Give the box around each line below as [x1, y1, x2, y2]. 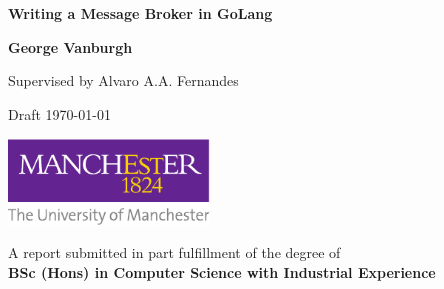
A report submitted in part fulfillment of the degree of [8, 242, 341, 263]
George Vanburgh [8, 36, 133, 57]
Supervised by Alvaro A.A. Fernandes [8, 70, 239, 91]
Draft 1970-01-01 [8, 103, 111, 124]
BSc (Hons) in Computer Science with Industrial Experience [8, 261, 436, 282]
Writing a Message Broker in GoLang [8, 3, 273, 23]
